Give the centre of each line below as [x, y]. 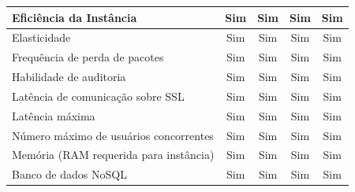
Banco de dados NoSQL [69, 174]
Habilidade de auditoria [69, 77]
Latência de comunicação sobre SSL [98, 96]
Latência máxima [54, 115]
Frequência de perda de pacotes [88, 57]
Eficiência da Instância [75, 17]
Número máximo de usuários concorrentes [113, 135]
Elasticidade [41, 37]
